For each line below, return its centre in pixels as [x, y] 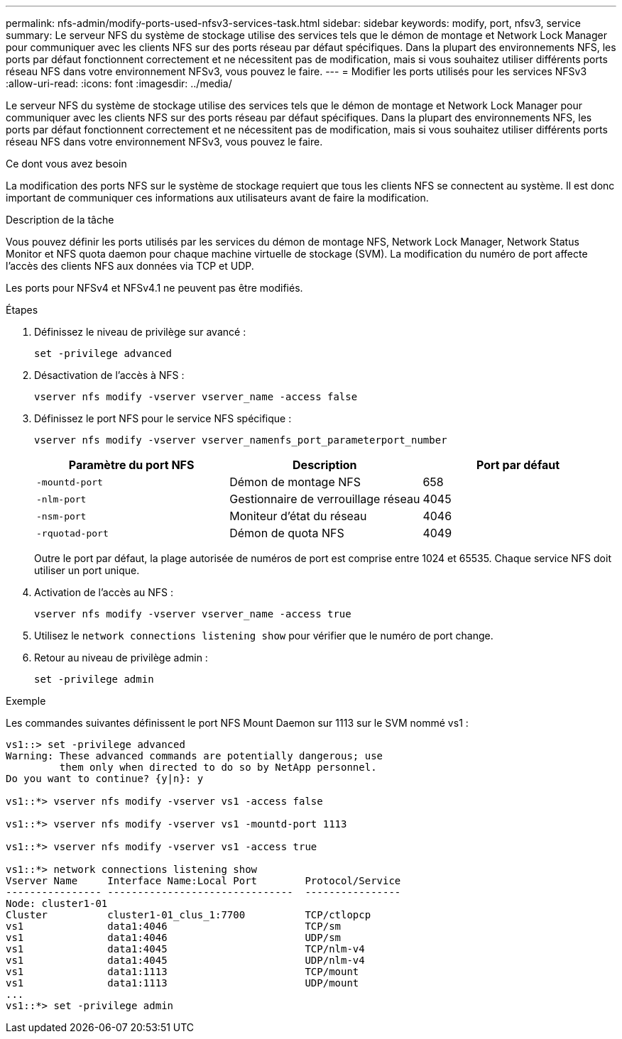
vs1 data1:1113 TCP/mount [182, 972]
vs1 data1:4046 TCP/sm [174, 926]
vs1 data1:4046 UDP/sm [174, 938]
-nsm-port [61, 516]
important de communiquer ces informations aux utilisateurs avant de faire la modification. [217, 198]
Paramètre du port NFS [131, 465]
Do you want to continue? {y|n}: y [105, 779]
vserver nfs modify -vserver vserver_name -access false [196, 397]
